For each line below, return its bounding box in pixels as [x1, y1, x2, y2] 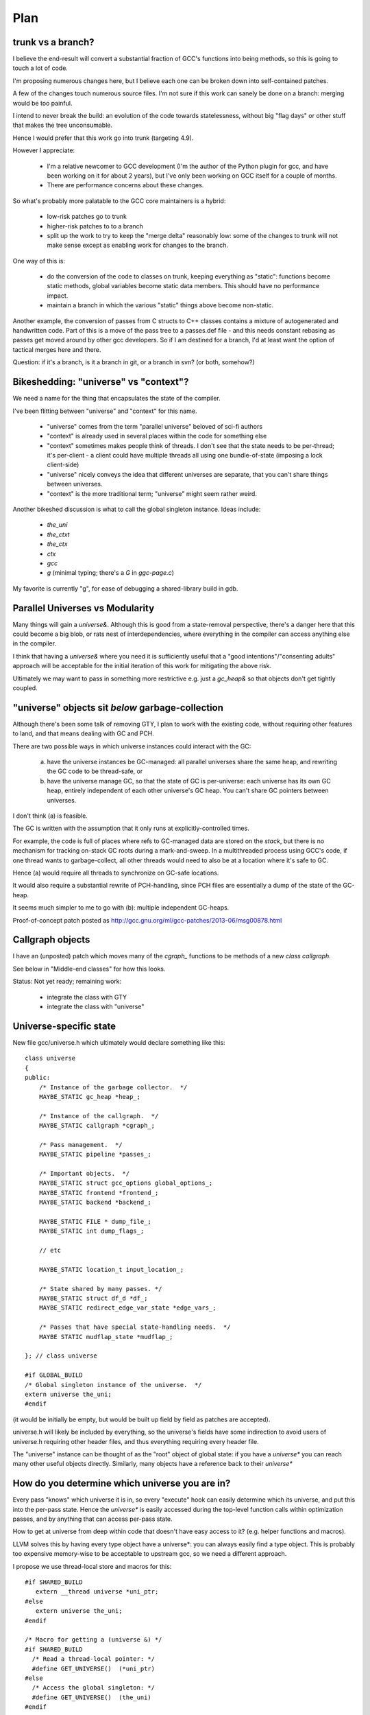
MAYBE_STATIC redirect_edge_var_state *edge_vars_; [38, 1304, 217, 1312]
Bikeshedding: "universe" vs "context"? [12, 376, 189, 388]
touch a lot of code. [12, 64, 69, 72]
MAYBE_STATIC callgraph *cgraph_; [38, 1122, 156, 1130]
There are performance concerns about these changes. [47, 181, 204, 189]
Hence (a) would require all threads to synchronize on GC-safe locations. [12, 868, 219, 877]
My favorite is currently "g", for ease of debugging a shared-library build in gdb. [12, 584, 238, 593]
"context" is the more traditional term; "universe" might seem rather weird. [47, 489, 257, 497]
